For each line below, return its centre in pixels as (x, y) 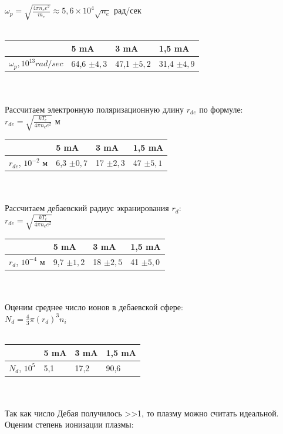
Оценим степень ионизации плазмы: (69, 424)
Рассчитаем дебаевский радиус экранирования (87, 208)
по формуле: (221, 109)
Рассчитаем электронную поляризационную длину (95, 109)
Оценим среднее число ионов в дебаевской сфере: (94, 307)
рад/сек (127, 10)
